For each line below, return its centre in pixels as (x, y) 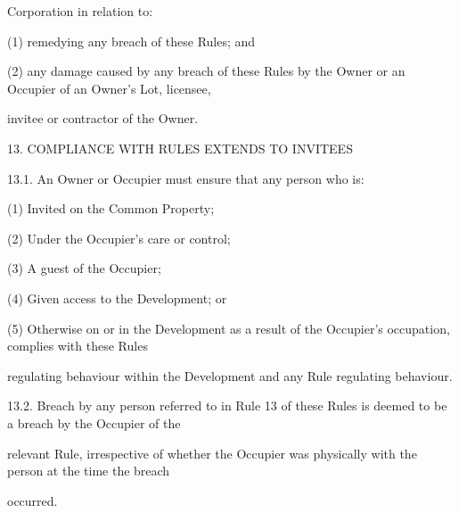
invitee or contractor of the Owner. (103, 118)
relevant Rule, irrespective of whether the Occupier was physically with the (212, 453)
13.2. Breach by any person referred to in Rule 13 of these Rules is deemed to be (227, 405)
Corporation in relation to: (80, 11)
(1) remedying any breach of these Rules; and (131, 41)
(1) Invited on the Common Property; (111, 208)
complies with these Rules (78, 346)
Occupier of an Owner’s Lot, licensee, (109, 88)
